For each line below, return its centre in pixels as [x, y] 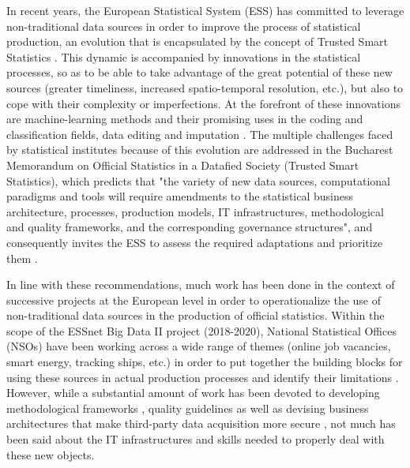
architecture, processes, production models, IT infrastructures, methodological [195, 211]
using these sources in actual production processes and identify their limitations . [203, 377]
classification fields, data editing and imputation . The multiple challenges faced [200, 134]
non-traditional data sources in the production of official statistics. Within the [196, 315]
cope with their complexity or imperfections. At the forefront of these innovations [203, 103]
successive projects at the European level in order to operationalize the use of [194, 300]
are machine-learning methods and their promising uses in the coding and [185, 119]
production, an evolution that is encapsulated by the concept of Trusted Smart [197, 41]
